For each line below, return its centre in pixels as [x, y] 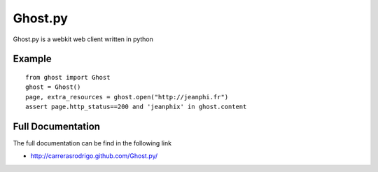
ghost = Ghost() [53, 87]
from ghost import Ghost [68, 77]
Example [32, 59]
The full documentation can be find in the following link [92, 143]
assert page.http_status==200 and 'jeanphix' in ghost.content [136, 107]
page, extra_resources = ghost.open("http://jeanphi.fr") [127, 97]
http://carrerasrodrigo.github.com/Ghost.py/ [94, 156]
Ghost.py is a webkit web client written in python [83, 39]
